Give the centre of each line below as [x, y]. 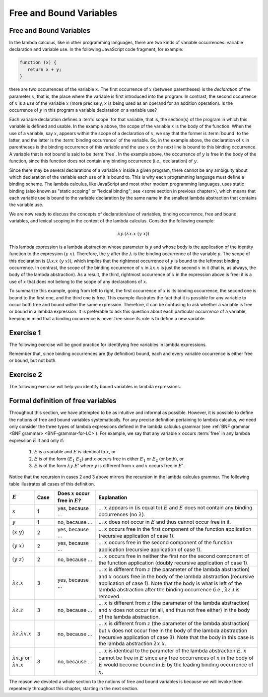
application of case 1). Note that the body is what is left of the [170, 583]
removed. [110, 597]
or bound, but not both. [33, 360]
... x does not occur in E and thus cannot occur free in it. [165, 522]
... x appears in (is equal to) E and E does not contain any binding [175, 507]
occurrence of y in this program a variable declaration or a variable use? [83, 110]
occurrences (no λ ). [122, 515]
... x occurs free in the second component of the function [166, 543]
